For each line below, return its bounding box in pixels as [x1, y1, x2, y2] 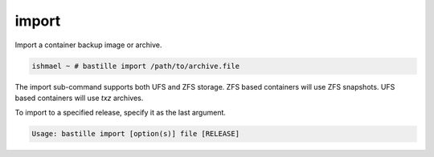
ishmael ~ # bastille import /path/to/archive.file [31, 61, 240, 70]
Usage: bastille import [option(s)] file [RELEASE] [31, 129, 240, 139]
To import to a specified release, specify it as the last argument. [14, 108, 227, 118]
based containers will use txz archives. [14, 93, 144, 103]
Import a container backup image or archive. [14, 40, 162, 50]
